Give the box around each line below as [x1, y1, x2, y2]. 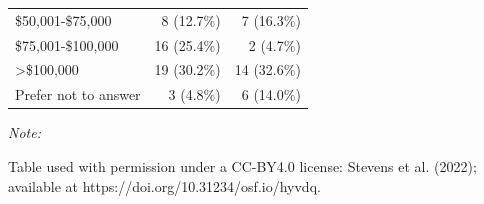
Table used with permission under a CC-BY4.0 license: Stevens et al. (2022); [8, 155, 477, 176]
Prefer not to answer [15, 84, 141, 105]
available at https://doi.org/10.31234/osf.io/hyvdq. [8, 175, 321, 196]
